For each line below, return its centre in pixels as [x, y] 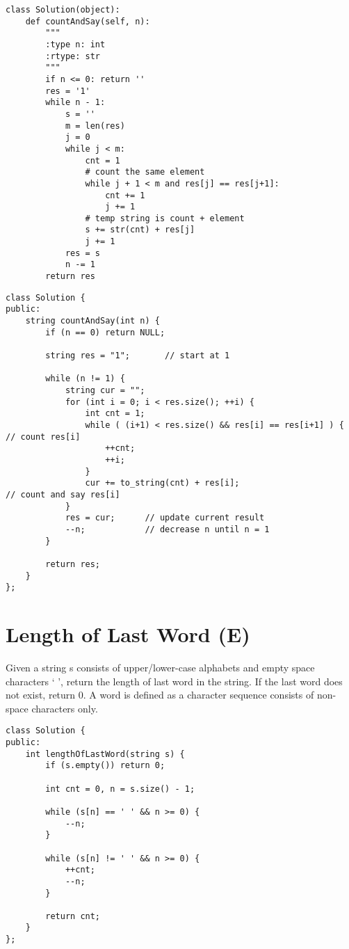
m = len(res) [95, 126]
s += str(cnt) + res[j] [140, 230]
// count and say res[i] [63, 494]
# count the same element [145, 172]
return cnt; [73, 916]
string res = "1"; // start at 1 [138, 356]
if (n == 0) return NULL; [105, 332]
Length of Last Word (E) [128, 634]
